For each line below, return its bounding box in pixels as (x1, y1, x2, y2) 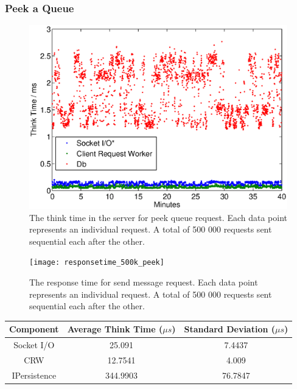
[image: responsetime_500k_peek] (29, 258, 164, 267)
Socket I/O (13, 338, 55, 351)
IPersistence (12, 368, 57, 381)
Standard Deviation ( (184, 323, 276, 335)
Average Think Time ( (67, 323, 163, 335)
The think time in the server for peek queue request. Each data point (29, 211, 288, 223)
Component (9, 323, 59, 335)
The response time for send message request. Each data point (29, 276, 258, 289)
